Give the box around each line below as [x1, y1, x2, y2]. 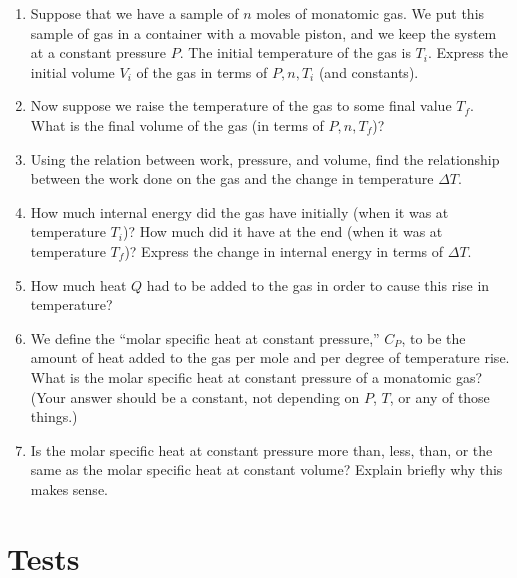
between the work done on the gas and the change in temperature [30, 168, 434, 189]
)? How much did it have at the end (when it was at [122, 221, 443, 242]
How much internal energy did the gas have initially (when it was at [30, 201, 449, 222]
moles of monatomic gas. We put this [256, 3, 485, 23]
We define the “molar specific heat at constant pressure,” [30, 327, 380, 348]
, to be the [401, 327, 466, 348]
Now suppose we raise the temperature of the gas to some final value [30, 95, 452, 116]
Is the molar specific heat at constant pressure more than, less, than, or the [30, 439, 493, 460]
